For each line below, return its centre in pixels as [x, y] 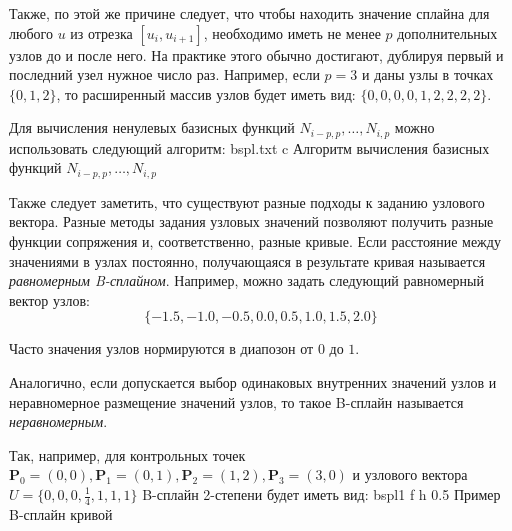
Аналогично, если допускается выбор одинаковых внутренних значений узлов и [253, 382]
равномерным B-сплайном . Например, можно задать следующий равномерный [246, 280]
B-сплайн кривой [61, 513]
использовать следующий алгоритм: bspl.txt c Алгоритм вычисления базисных [249, 147]
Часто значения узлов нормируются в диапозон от [161, 348]
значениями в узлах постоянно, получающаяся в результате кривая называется [247, 260]
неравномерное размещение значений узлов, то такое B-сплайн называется [236, 401]
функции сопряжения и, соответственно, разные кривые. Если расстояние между [255, 241]
